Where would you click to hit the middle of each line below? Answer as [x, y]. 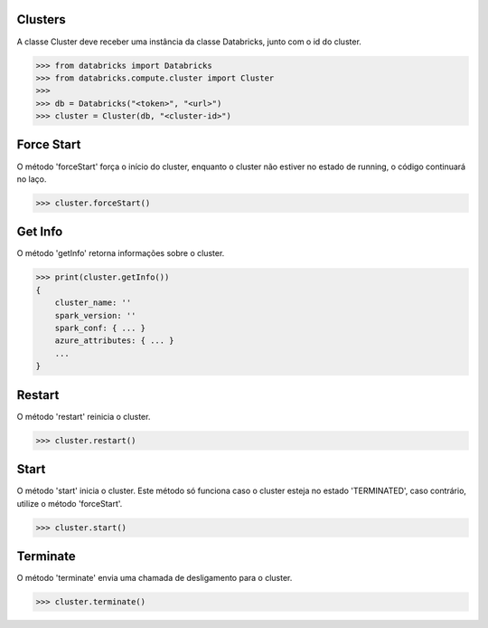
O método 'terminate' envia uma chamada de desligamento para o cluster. [155, 578]
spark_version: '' [95, 315]
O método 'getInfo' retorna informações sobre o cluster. [121, 253]
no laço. [32, 179]
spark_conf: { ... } [100, 328]
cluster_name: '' [93, 303]
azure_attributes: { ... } [115, 341]
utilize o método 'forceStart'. [70, 503]
